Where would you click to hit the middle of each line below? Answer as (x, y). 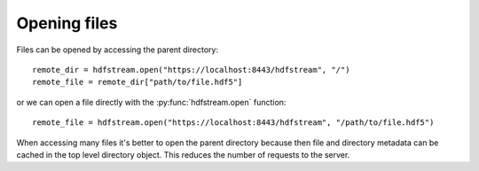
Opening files (67, 23)
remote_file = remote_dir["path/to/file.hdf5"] (137, 82)
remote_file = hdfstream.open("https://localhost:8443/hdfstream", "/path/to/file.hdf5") (233, 123)
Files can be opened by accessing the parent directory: (118, 50)
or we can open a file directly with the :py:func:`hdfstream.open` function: (151, 102)
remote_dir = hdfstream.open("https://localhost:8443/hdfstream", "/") (191, 70)
